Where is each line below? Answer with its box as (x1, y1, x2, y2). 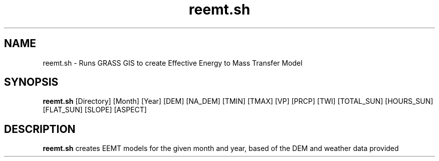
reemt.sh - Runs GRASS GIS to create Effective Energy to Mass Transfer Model (43, 58, 303, 67)
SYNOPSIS (4, 76, 59, 89)
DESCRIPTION (4, 122, 76, 135)
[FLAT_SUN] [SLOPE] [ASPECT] (43, 105, 147, 114)
